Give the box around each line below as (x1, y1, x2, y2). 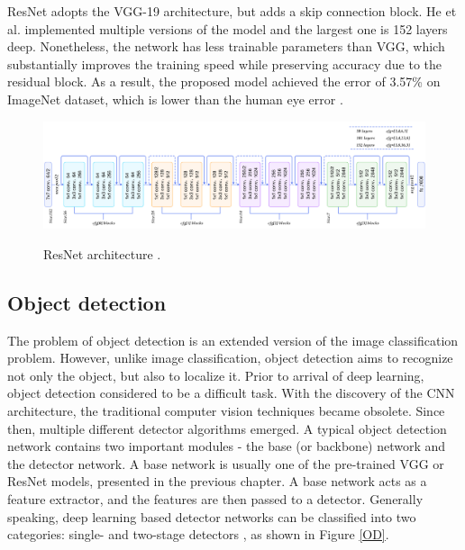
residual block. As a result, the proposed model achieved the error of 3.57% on (7, 72, 441, 91)
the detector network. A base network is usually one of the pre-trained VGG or (7, 454, 444, 473)
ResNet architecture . (43, 244, 161, 263)
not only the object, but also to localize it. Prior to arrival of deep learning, (7, 365, 424, 384)
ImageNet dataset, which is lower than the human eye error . (7, 89, 343, 108)
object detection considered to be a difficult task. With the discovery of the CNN (7, 383, 455, 402)
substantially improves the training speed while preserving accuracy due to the (7, 54, 442, 73)
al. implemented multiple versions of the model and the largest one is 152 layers (7, 19, 448, 38)
